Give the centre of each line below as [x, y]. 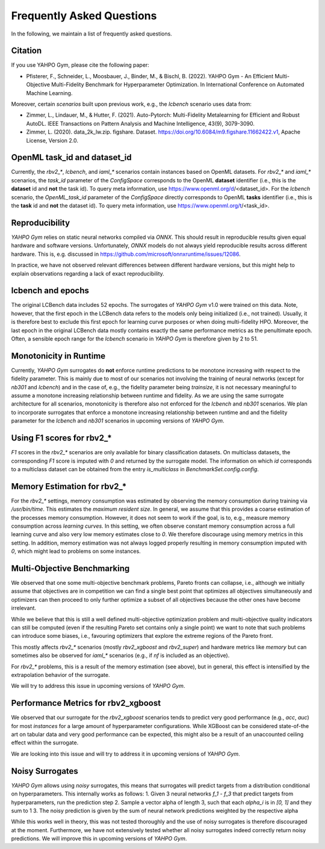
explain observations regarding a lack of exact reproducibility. [88, 273]
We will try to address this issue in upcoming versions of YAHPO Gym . [98, 686]
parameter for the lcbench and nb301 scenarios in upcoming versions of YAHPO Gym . [118, 421]
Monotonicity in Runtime [58, 356]
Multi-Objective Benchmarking [70, 568]
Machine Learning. [49, 93]
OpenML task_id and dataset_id [71, 157]
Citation [26, 51]
